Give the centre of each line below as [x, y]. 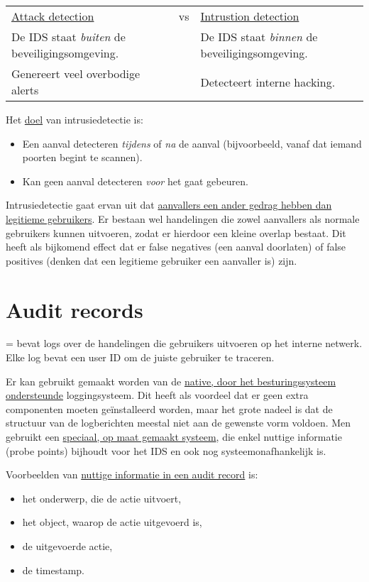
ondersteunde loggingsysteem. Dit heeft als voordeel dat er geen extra [157, 395]
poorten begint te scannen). [82, 157]
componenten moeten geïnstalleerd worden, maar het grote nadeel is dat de [169, 408]
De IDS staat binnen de [259, 37]
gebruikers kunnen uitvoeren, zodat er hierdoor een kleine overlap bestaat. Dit [176, 232]
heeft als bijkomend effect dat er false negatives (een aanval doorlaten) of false [176, 247]
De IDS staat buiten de [68, 37]
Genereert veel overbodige [76, 73]
